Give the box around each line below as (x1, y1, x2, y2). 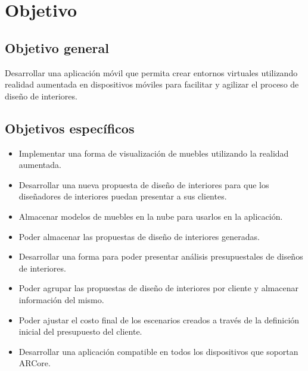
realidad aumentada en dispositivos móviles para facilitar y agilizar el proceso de (5, 78, 299, 91)
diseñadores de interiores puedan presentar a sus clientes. (18, 190, 227, 202)
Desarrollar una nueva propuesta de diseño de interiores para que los (18, 178, 269, 191)
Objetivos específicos (5, 119, 135, 137)
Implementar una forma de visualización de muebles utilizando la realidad (18, 146, 289, 159)
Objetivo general (5, 38, 109, 57)
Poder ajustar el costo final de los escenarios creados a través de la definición (18, 313, 300, 326)
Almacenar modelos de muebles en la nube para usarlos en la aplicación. (18, 210, 283, 222)
